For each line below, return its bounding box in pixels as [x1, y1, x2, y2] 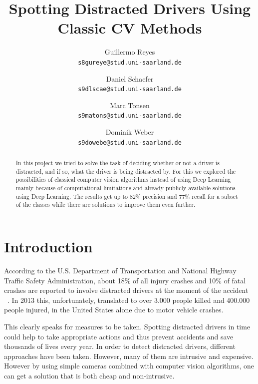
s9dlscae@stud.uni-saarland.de [78, 86, 182, 93]
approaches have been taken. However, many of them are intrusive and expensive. [4, 350, 254, 361]
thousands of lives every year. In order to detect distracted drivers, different [4, 341, 236, 351]
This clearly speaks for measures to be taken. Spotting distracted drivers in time [4, 321, 251, 331]
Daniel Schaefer [106, 73, 154, 84]
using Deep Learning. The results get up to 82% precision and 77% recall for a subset [15, 192, 238, 200]
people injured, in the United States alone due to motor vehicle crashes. [4, 304, 224, 315]
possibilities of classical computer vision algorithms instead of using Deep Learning [15, 175, 231, 184]
